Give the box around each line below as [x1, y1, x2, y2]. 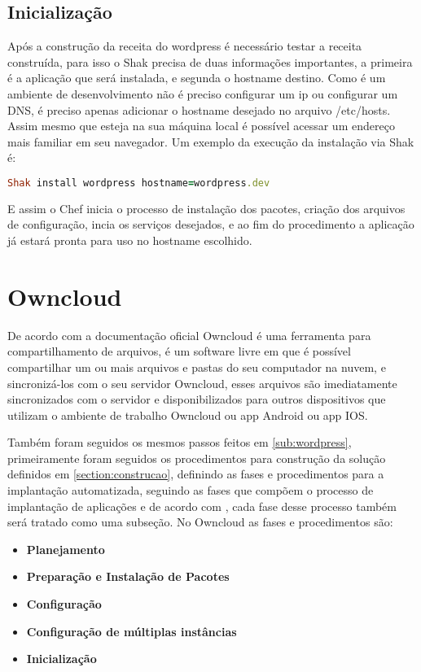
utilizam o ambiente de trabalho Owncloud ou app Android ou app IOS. [7, 406, 368, 423]
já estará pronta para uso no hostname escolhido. [7, 232, 252, 249]
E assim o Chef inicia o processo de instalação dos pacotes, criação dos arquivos [7, 199, 406, 216]
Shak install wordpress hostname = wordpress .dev [7, 177, 270, 189]
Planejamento [26, 540, 105, 557]
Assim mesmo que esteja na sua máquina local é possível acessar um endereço [7, 117, 395, 134]
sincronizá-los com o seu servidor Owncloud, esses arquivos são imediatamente [7, 374, 397, 391]
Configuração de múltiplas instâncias [26, 622, 237, 639]
